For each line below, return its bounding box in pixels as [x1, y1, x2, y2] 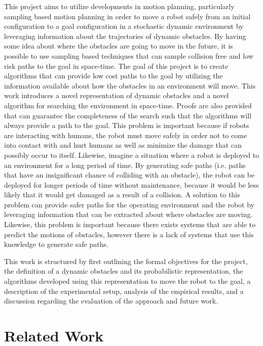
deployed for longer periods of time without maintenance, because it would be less [4, 179, 259, 190]
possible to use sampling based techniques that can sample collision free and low [4, 50, 253, 61]
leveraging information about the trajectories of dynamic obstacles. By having [4, 30, 246, 41]
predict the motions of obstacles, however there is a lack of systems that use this [4, 229, 254, 239]
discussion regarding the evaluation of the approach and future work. [4, 295, 218, 306]
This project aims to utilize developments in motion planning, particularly [4, 1, 235, 11]
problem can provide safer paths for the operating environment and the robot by [4, 199, 254, 209]
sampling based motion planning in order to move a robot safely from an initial [4, 11, 251, 21]
